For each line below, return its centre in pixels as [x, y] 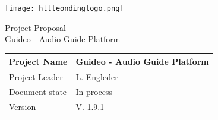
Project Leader [36, 77]
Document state [38, 92]
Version [23, 106]
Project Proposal [35, 27]
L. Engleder [97, 77]
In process [94, 92]
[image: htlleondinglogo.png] [64, 8]
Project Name [38, 61]
